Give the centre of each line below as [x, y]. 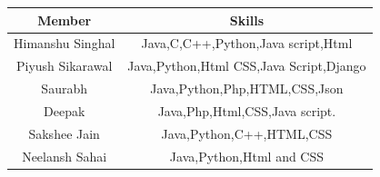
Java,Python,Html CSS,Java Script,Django [247, 66]
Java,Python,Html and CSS [247, 156]
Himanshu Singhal [65, 43]
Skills [247, 20]
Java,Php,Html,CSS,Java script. [247, 110]
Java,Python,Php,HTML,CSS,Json [247, 88]
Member [65, 20]
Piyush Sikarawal [64, 66]
